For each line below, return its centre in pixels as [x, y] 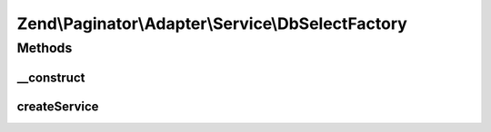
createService [58, 106]
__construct [51, 77]
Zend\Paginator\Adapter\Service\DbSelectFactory [212, 24]
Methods [45, 48]
